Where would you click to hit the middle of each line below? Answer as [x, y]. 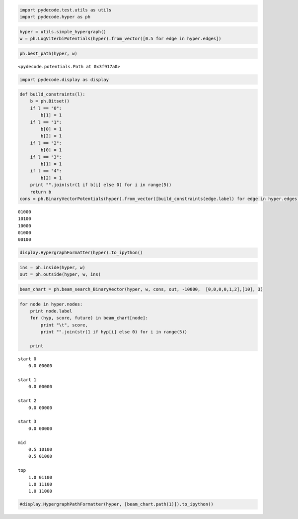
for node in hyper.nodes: [51, 304]
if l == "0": [46, 108]
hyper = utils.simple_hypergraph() [63, 32]
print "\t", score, [64, 325]
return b [41, 192]
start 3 [27, 421]
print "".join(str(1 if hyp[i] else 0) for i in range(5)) [114, 332]
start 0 [27, 359]
